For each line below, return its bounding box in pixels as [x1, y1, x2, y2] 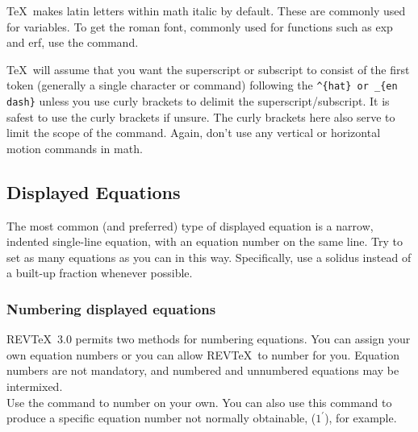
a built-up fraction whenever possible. [6, 264, 193, 281]
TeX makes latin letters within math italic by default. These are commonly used [6, 2, 406, 19]
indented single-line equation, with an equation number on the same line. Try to [6, 233, 403, 250]
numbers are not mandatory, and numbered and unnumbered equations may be [6, 362, 399, 379]
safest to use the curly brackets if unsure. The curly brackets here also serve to [6, 108, 395, 125]
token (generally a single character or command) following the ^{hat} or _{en [6, 77, 398, 93]
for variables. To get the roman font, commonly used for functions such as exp [6, 18, 393, 35]
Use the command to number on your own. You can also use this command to [6, 393, 392, 410]
